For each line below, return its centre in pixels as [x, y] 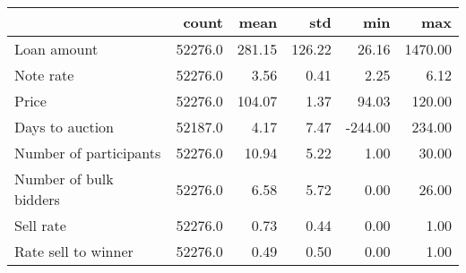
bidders [37, 199]
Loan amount [56, 49]
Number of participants [88, 153]
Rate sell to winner [74, 251]
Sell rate [40, 225]
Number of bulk [64, 179]
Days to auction [64, 127]
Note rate [44, 75]
